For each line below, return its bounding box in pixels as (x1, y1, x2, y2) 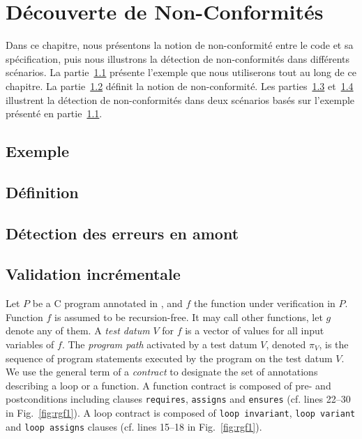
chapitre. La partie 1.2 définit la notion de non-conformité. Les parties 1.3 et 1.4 (6, 78, 354, 93)
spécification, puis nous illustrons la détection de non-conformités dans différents (6, 51, 350, 66)
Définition (6, 181, 79, 202)
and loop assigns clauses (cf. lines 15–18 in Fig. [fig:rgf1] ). (6, 419, 262, 433)
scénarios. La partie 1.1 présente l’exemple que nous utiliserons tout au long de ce (6, 65, 356, 80)
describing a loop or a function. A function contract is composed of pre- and (6, 378, 331, 392)
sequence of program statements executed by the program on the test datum (6, 350, 333, 365)
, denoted (266, 337, 306, 352)
